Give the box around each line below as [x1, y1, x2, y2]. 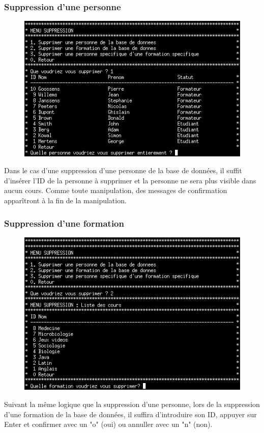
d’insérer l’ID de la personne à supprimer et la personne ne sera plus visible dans [4, 175, 256, 185]
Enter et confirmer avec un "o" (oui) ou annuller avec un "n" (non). [4, 419, 213, 429]
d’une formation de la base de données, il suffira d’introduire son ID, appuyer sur [4, 409, 257, 419]
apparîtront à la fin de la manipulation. [4, 195, 127, 206]
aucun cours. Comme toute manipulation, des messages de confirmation [4, 185, 227, 196]
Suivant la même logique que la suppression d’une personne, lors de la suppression [4, 399, 260, 410]
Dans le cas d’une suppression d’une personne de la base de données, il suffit [4, 165, 242, 176]
